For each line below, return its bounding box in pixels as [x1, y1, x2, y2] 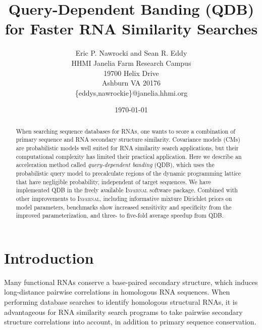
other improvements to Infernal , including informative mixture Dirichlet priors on [16, 194, 232, 202]
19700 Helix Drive [103, 67, 159, 78]
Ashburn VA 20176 [101, 77, 161, 88]
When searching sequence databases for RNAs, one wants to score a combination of [16, 127, 235, 135]
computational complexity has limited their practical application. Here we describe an [16, 152, 242, 160]
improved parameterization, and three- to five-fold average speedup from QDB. [16, 211, 224, 220]
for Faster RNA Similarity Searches [5, 18, 258, 39]
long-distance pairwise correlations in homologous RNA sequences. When [4, 286, 230, 297]
